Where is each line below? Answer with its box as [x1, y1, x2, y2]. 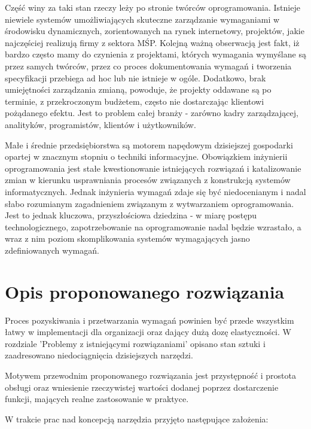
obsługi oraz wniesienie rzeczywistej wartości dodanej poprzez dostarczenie [5, 381, 279, 393]
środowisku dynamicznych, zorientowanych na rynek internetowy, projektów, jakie [5, 25, 304, 37]
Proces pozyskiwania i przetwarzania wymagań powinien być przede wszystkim [5, 314, 294, 326]
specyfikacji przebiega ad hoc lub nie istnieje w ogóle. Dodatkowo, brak [5, 71, 266, 84]
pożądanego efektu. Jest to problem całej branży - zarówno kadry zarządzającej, [5, 107, 298, 119]
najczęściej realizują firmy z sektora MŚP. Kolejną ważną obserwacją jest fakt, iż [5, 36, 300, 48]
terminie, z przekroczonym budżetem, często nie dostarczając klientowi [5, 95, 264, 107]
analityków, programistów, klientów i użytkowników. [5, 118, 196, 130]
